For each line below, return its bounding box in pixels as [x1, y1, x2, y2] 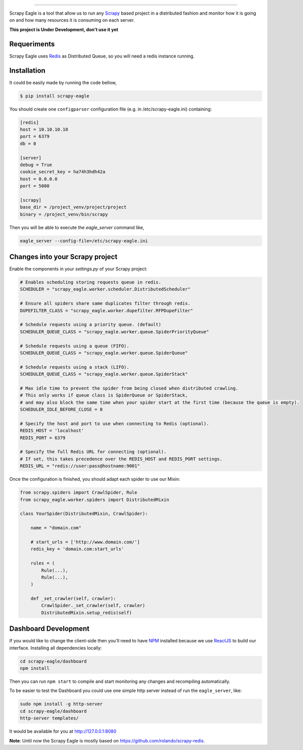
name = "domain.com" [30, 525, 82, 531]
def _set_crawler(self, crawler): [30, 596, 116, 602]
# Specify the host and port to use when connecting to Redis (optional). [20, 421, 210, 426]
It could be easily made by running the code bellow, [9, 79, 117, 85]
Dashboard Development [9, 624, 90, 633]
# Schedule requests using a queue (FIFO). [20, 343, 130, 348]
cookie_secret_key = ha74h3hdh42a [20, 169, 106, 175]
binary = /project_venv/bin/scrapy [20, 211, 108, 217]
